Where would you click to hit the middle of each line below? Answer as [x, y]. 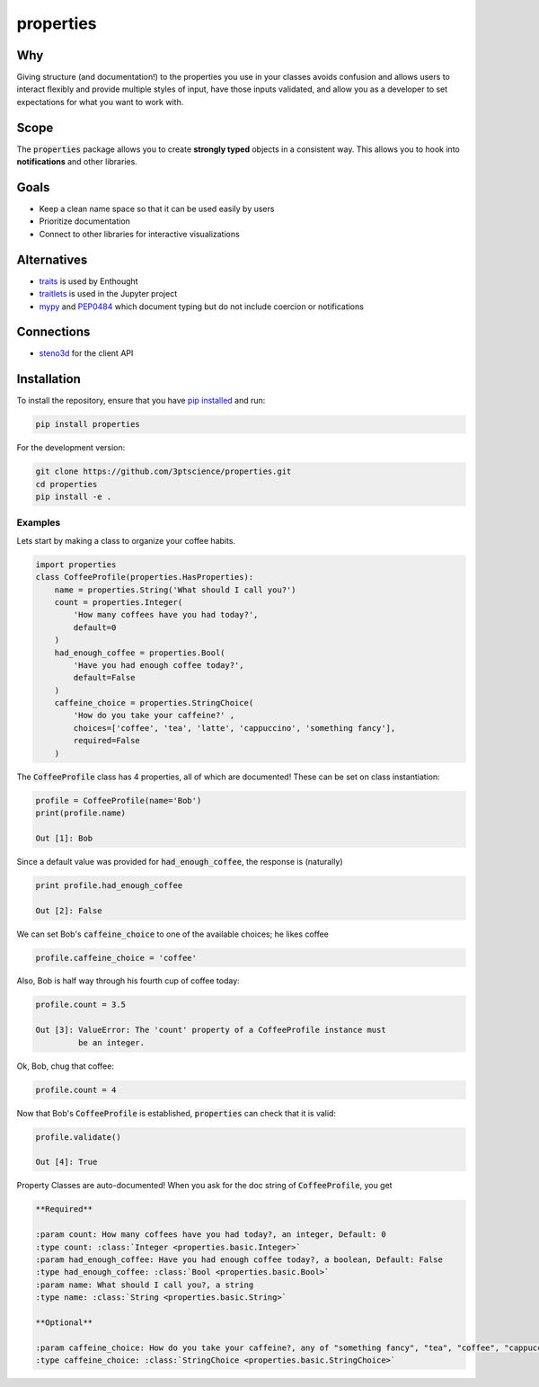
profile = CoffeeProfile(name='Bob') [119, 800]
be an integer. [111, 1042]
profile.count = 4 [76, 1089]
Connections [53, 332]
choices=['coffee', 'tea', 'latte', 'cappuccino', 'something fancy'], [234, 728]
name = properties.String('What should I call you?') [175, 590]
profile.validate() [78, 1137]
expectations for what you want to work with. [100, 102]
